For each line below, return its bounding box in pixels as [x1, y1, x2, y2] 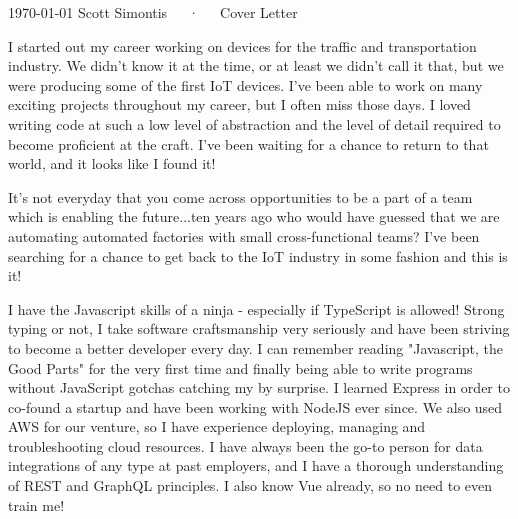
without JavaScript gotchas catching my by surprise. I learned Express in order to [8, 377, 510, 398]
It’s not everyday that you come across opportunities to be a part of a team [8, 186, 473, 207]
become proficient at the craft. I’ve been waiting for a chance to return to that [8, 133, 489, 154]
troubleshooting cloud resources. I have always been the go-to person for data [8, 435, 483, 456]
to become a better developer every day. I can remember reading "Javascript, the [8, 337, 503, 358]
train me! [8, 494, 65, 515]
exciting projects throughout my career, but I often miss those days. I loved [8, 94, 471, 115]
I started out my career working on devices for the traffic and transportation [8, 35, 477, 56]
